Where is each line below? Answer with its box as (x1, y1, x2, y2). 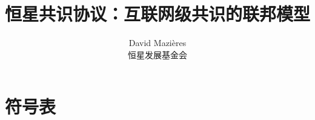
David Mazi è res (128, 36, 187, 49)
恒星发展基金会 (128, 48, 187, 61)
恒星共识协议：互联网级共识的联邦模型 (5, 1, 311, 26)
